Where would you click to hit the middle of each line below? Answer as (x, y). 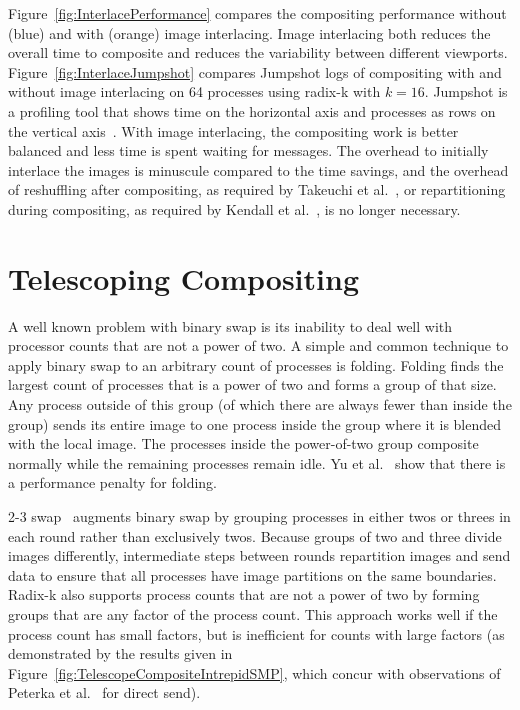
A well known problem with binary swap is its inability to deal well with (230, 325)
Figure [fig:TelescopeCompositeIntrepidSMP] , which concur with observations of (254, 672)
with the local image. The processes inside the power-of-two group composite (243, 443)
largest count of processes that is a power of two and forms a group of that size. (252, 384)
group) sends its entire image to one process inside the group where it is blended (255, 423)
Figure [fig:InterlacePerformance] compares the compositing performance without (257, 13)
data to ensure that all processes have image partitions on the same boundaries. (252, 574)
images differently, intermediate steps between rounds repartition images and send (259, 555)
